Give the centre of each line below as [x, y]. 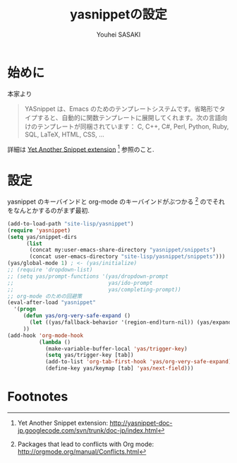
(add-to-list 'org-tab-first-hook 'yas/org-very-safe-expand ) [138, 362]
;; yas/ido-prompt [80, 283]
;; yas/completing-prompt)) [94, 289]
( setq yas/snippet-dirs [42, 237]
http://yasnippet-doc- [141, 423]
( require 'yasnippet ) [39, 230]
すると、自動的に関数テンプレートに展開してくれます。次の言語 [129, 117]
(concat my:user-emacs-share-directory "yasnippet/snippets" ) [123, 250]
